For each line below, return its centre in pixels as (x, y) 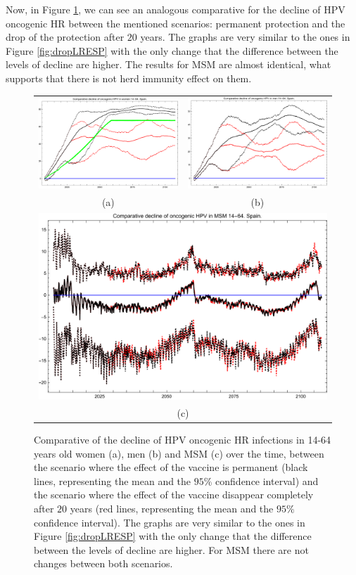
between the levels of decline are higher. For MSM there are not (171, 549)
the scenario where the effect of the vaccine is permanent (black (171, 467)
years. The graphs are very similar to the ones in (245, 37)
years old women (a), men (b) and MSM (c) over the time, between (179, 453)
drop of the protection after (65, 37)
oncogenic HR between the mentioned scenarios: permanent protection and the (176, 23)
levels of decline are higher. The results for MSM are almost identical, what (169, 64)
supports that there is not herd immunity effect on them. (129, 78)
